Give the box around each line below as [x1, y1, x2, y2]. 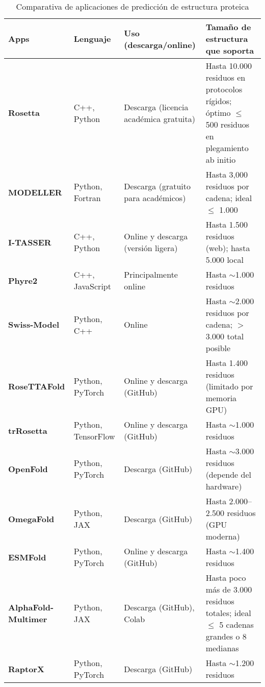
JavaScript [73, 280, 111, 292]
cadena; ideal [205, 192, 252, 204]
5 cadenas [219, 619, 254, 630]
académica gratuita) [124, 112, 195, 125]
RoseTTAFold [8, 380, 65, 392]
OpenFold [8, 462, 48, 475]
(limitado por [205, 380, 253, 392]
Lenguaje [73, 33, 111, 44]
